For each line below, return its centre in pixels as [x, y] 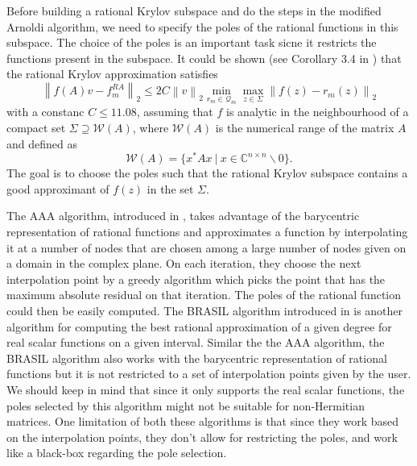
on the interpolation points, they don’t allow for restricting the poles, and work [202, 437]
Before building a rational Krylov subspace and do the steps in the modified [194, 10]
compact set [36, 127]
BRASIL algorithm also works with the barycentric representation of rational [197, 358]
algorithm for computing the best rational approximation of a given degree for [199, 326]
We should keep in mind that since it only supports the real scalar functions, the [206, 389]
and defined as [42, 143]
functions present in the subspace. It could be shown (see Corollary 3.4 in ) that [204, 58]
